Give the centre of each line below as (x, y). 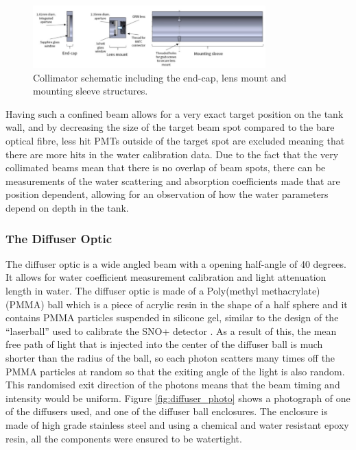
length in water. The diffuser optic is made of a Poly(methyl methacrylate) (163, 291)
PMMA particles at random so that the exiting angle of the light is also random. (175, 371)
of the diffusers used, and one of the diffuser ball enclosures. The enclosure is (167, 411)
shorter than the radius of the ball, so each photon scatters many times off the (170, 357)
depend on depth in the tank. (67, 208)
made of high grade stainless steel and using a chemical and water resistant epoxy (177, 424)
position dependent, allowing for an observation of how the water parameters (167, 194)
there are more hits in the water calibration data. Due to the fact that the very (172, 154)
